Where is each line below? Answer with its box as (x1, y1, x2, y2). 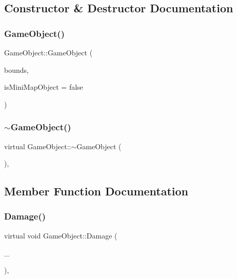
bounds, (4, 64, 29, 75)
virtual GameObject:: (4, 141, 71, 151)
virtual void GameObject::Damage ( (4, 230, 117, 241)
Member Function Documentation (4, 183, 189, 199)
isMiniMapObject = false (4, 82, 83, 92)
